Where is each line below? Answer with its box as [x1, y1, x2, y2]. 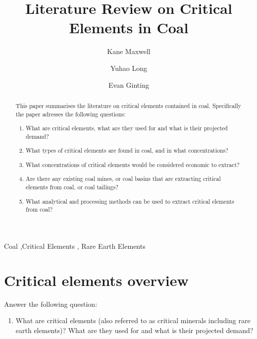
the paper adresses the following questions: [15, 110, 126, 118]
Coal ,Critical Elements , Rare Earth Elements [4, 240, 146, 251]
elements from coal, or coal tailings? [26, 183, 118, 191]
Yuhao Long [110, 62, 148, 73]
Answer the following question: [4, 298, 98, 309]
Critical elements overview [4, 270, 189, 290]
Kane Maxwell [107, 46, 151, 56]
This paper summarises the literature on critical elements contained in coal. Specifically [15, 101, 242, 110]
